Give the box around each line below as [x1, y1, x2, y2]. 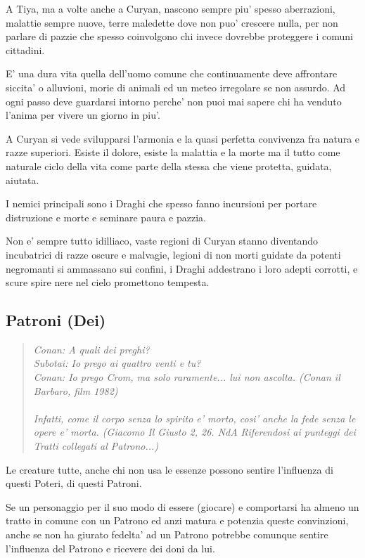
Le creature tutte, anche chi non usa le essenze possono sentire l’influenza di [6, 462, 333, 476]
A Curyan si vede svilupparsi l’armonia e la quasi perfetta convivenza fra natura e [6, 131, 360, 145]
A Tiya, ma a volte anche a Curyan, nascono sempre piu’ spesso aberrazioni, [6, 1, 335, 15]
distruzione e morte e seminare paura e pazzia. [6, 209, 206, 224]
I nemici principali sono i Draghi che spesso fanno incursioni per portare [6, 196, 317, 211]
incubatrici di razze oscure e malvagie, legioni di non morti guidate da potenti [6, 247, 341, 261]
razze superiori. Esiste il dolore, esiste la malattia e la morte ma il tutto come [6, 145, 340, 160]
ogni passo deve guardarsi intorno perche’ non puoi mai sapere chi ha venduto [6, 93, 342, 108]
